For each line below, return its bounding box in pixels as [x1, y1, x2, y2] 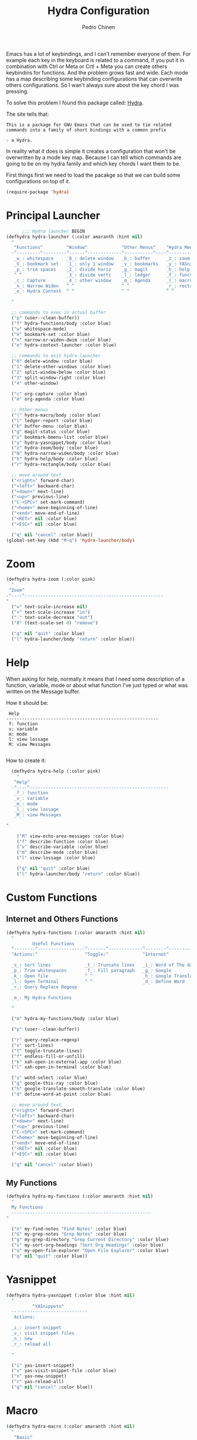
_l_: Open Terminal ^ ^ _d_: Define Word [11, 978, 185, 984]
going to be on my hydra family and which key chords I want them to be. [6, 160, 181, 167]
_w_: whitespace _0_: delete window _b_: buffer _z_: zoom [13, 255, 191, 262]
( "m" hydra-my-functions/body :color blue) [11, 1016, 119, 1022]
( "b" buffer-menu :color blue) [11, 423, 88, 429]
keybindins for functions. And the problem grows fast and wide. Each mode [6, 69, 189, 76]
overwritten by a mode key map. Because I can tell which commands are [6, 154, 182, 161]
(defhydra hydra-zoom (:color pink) [6, 577, 96, 583]
